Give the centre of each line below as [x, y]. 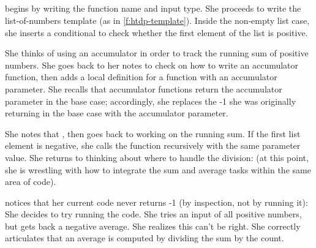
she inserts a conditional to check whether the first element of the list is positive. [156, 32]
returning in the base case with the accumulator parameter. [117, 113]
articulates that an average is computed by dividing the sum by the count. [145, 238]
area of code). [31, 182]
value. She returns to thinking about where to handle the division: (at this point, [157, 157]
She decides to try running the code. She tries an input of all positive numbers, [153, 214]
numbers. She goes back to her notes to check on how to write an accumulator [152, 65]
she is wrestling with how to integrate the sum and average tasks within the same [158, 169]
